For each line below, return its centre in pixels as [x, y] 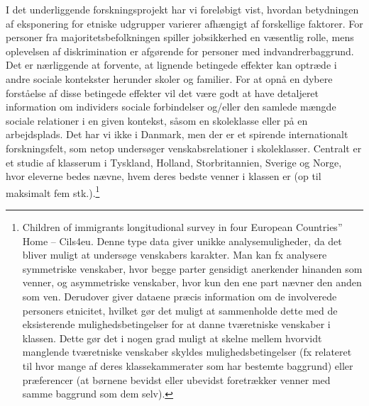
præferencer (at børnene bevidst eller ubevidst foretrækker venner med [176, 379]
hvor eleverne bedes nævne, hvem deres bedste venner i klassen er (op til [164, 176]
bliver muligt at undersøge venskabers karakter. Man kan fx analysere [175, 255]
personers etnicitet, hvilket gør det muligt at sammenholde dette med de [180, 310]
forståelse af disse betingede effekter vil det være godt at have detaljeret [163, 92]
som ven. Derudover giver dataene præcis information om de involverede [180, 296]
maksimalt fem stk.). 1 [53, 191]
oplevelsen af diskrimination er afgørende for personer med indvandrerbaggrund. [180, 51]
